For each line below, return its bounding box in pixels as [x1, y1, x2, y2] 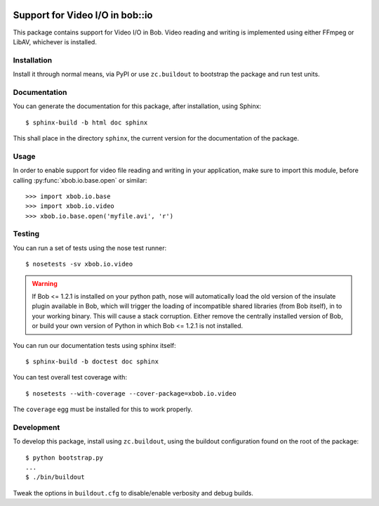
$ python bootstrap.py [25, 453, 104, 462]
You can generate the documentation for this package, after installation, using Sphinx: [13, 102, 262, 110]
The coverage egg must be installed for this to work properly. [13, 405, 193, 414]
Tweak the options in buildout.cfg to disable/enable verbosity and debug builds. [13, 488, 254, 497]
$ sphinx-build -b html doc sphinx [25, 118, 148, 126]
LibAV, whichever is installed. [13, 37, 98, 46]
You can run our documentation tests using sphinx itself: [13, 341, 176, 349]
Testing [13, 229, 40, 239]
